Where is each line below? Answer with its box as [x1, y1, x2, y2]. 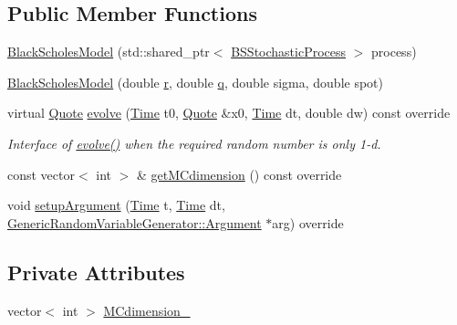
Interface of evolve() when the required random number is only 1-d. [7, 133, 381, 152]
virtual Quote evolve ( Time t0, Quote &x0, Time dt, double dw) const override [7, 103, 451, 122]
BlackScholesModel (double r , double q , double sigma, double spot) [7, 72, 384, 91]
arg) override [272, 213, 344, 232]
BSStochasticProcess [231, 42, 347, 61]
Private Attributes [7, 257, 185, 286]
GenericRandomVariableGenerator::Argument [7, 213, 262, 232]
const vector [7, 164, 75, 183]
